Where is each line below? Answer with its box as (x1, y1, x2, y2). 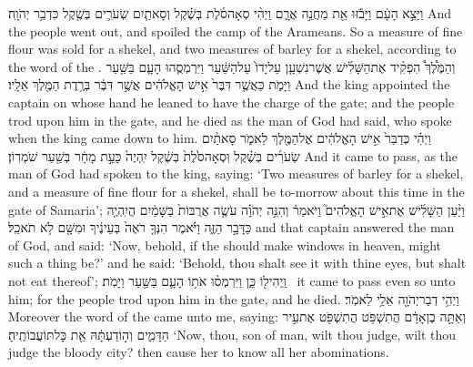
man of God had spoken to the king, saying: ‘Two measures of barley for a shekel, (8, 164, 464, 183)
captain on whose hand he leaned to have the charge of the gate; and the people (8, 92, 455, 111)
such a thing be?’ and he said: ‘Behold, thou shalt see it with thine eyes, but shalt (8, 253, 467, 272)
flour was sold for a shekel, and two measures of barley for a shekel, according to (8, 39, 457, 58)
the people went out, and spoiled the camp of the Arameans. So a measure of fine (8, 21, 463, 40)
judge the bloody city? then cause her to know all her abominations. (8, 342, 389, 362)
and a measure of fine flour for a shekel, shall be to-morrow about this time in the (8, 181, 465, 200)
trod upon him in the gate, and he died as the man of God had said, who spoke (8, 110, 452, 129)
